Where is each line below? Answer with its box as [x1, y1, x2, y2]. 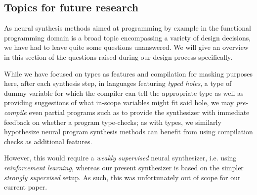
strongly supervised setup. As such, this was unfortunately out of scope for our [4, 172, 241, 182]
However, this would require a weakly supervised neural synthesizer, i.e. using [4, 153, 237, 163]
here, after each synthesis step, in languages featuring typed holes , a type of [4, 78, 232, 88]
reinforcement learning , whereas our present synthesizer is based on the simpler [4, 162, 244, 172]
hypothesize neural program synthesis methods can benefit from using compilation [4, 126, 253, 137]
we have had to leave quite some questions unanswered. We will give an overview [4, 42, 249, 52]
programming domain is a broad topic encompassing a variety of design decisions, [4, 32, 251, 42]
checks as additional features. [4, 136, 92, 146]
